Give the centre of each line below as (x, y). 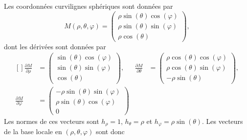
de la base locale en (33, 131)
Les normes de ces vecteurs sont (52, 121)
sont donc (110, 131)
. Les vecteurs (223, 121)
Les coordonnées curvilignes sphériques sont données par (89, 6)
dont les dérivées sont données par (55, 46)
